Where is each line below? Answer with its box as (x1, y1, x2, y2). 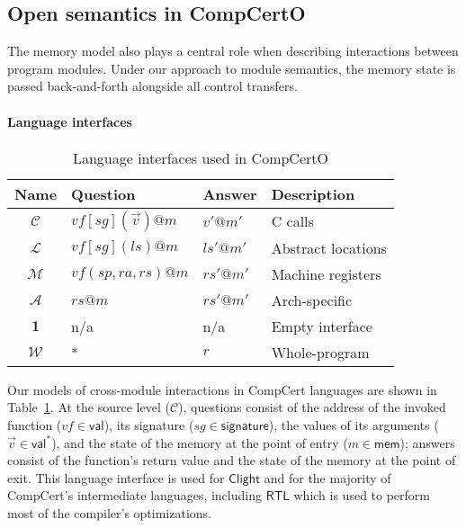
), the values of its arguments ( (268, 415, 439, 434)
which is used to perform (293, 486, 430, 505)
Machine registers (271, 263, 381, 284)
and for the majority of (264, 468, 391, 487)
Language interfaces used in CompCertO (72, 147, 328, 168)
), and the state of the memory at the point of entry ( (51, 433, 348, 452)
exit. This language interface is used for (7, 468, 225, 487)
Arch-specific (271, 289, 353, 310)
